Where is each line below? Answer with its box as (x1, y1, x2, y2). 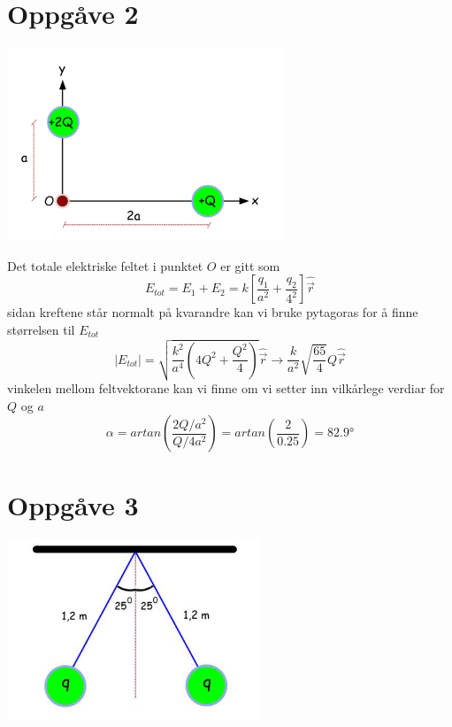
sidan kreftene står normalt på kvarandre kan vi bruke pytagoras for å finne (7, 303, 418, 321)
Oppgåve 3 (7, 486, 139, 522)
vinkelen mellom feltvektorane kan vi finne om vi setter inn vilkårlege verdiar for (7, 379, 445, 398)
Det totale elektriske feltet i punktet (7, 256, 203, 275)
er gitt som (220, 256, 280, 275)
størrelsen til (7, 320, 75, 338)
